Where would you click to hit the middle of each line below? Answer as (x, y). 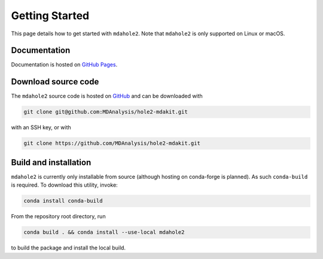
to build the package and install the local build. (68, 248)
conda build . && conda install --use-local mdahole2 (104, 232)
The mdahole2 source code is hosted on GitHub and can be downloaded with (107, 96)
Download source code (55, 82)
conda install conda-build (63, 201)
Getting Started (50, 16)
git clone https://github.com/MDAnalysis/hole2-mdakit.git (112, 143)
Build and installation (51, 162)
